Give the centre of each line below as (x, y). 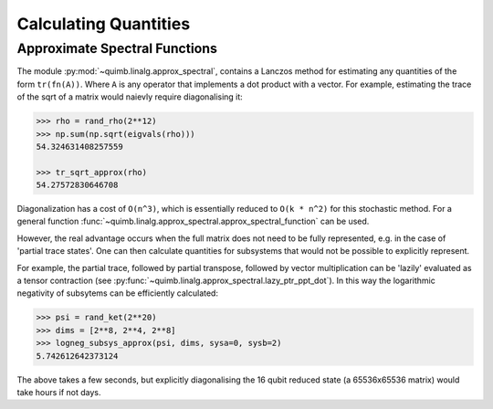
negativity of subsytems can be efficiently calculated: (118, 293)
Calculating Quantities (104, 24)
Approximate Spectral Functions (117, 48)
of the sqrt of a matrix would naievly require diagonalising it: (130, 97)
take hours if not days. (59, 392)
